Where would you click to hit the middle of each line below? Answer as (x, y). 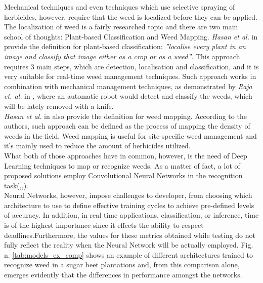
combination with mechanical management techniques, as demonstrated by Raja (128, 86)
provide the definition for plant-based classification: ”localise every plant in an (125, 46)
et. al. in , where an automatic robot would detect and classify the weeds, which (128, 96)
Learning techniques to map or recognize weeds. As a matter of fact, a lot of (122, 165)
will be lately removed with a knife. (59, 106)
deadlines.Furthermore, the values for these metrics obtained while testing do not (130, 235)
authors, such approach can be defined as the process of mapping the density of (127, 126)
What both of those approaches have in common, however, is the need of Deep (126, 155)
